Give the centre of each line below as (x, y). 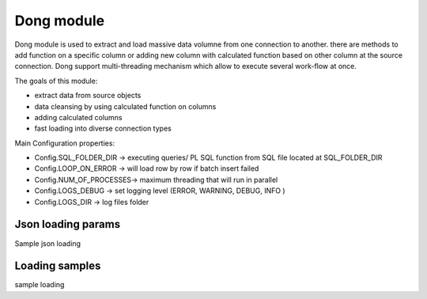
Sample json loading (48, 243)
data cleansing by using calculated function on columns (125, 106)
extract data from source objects (88, 96)
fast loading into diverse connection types (103, 129)
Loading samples (58, 266)
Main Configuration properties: (64, 143)
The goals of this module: (56, 81)
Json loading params (68, 224)
